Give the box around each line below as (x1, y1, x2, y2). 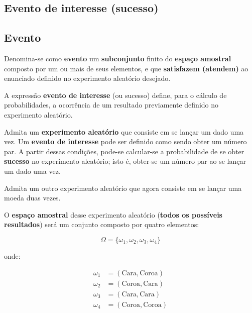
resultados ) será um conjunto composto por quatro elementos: (4, 219, 199, 230)
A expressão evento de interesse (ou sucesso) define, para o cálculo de (4, 89, 227, 100)
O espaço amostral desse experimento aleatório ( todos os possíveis (4, 209, 222, 220)
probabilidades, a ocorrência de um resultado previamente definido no (4, 99, 218, 110)
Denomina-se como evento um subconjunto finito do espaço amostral (4, 53, 231, 63)
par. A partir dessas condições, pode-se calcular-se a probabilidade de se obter (4, 146, 244, 156)
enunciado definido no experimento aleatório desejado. (4, 73, 171, 83)
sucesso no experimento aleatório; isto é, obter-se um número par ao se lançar (4, 156, 246, 166)
